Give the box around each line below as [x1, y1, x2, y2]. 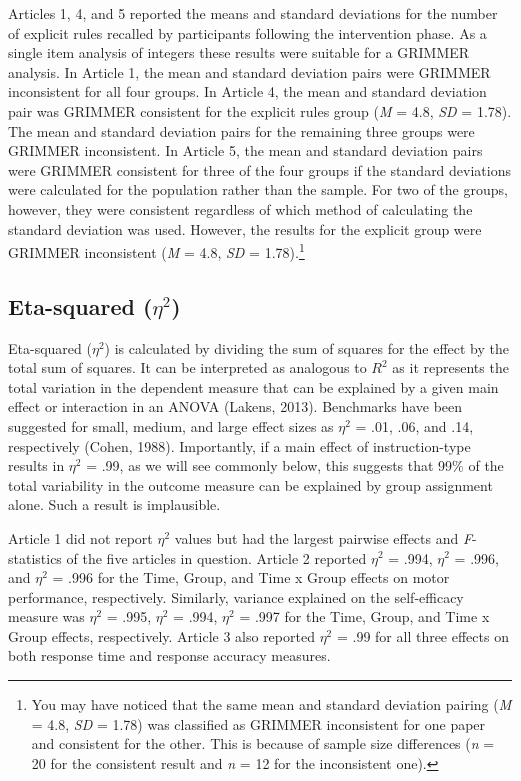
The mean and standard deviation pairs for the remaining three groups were [8, 120, 475, 141]
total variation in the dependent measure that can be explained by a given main [8, 376, 499, 397]
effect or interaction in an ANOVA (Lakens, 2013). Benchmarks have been [8, 396, 463, 417]
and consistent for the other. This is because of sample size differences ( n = [31, 733, 495, 754]
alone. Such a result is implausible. [8, 494, 221, 515]
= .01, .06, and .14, [355, 415, 474, 436]
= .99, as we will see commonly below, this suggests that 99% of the [86, 455, 504, 476]
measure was [8, 606, 85, 627]
